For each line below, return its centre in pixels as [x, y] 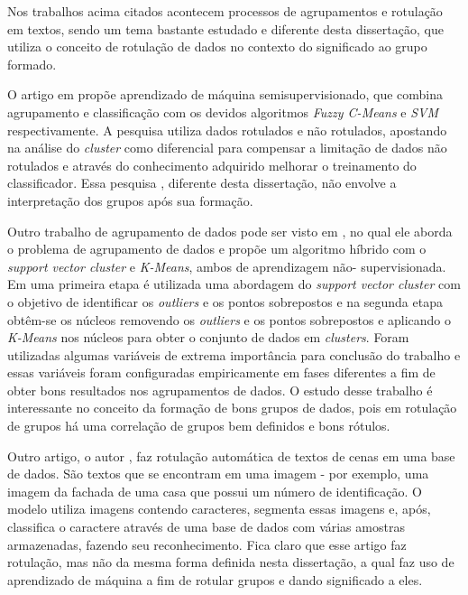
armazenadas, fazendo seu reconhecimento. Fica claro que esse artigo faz [207, 544]
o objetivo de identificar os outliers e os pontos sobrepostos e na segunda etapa [225, 301]
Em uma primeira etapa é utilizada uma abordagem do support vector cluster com [234, 284]
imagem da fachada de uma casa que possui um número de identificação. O [215, 491]
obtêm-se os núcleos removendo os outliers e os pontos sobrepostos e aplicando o [229, 319]
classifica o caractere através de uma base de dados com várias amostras [206, 527]
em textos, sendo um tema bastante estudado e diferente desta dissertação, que [225, 28]
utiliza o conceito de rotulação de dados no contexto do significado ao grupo [217, 46]
